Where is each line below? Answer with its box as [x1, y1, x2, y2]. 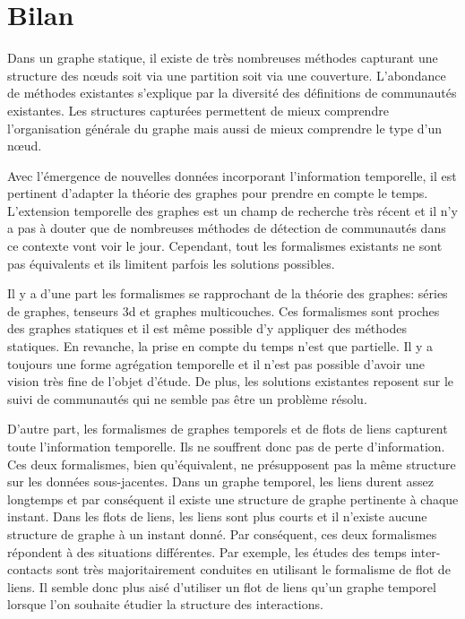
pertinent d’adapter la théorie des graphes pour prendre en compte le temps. [7, 184, 428, 202]
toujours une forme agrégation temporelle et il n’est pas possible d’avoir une [7, 354, 426, 373]
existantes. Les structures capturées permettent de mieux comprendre [7, 100, 389, 119]
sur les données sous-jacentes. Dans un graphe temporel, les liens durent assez [7, 472, 434, 491]
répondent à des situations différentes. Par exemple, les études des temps [7, 542, 407, 561]
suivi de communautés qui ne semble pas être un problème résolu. [7, 389, 367, 408]
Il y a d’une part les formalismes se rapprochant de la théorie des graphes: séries [7, 284, 448, 303]
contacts [7, 560, 53, 579]
